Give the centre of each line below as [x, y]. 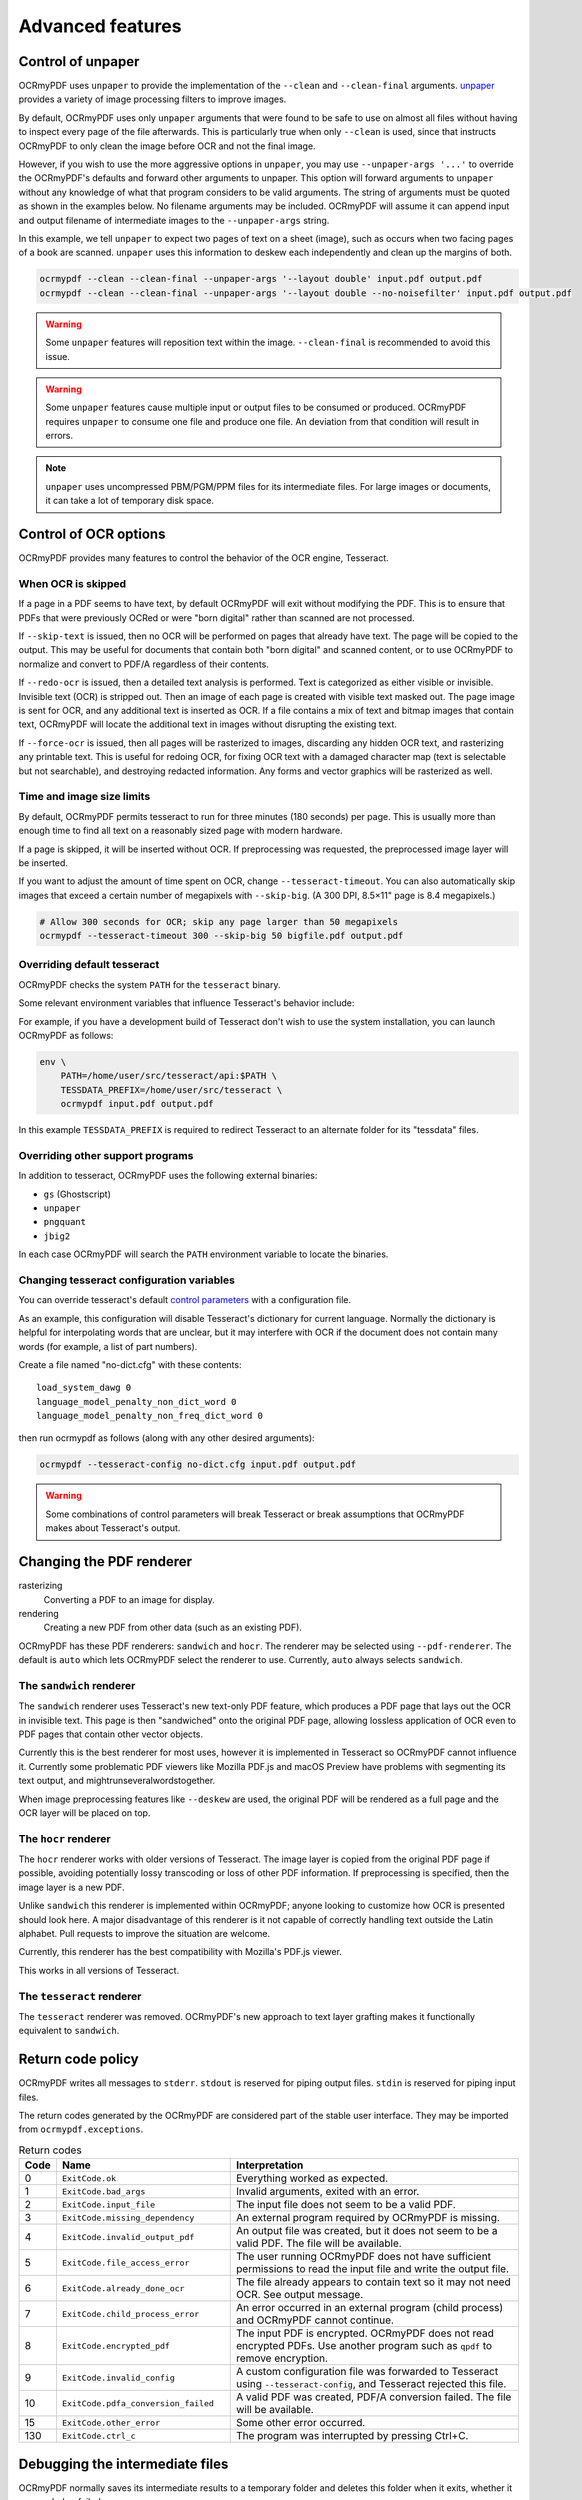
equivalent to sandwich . [69, 2031]
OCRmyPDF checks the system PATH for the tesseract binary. [149, 984]
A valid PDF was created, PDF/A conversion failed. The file [374, 2397]
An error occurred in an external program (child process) [370, 2308]
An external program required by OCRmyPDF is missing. [368, 2218]
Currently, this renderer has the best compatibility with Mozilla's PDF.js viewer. [180, 1952]
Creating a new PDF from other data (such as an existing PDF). [172, 1627]
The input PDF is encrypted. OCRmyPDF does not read [365, 2333]
